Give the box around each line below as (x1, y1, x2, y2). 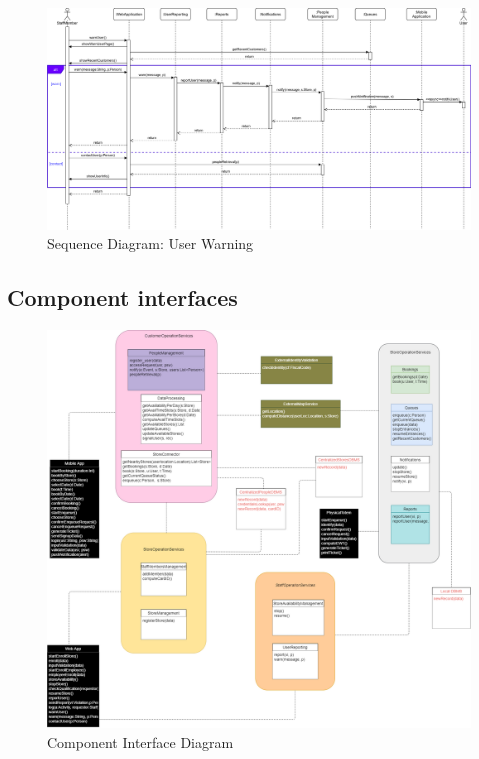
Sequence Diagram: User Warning (47, 233, 254, 254)
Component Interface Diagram (47, 731, 234, 752)
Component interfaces (7, 282, 238, 313)
